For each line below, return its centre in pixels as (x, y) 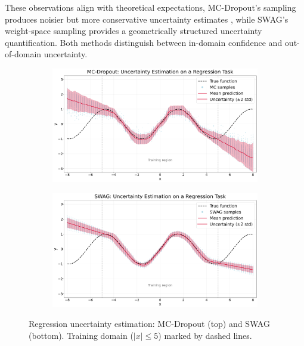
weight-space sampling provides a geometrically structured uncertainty (134, 31)
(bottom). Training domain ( (81, 335)
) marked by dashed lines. (205, 335)
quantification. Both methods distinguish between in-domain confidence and (144, 42)
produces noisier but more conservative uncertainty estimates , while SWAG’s (147, 19)
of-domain (23, 54)
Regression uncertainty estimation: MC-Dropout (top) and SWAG (149, 324)
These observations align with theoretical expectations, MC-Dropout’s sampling (151, 7)
